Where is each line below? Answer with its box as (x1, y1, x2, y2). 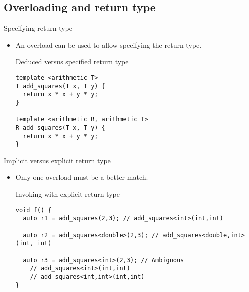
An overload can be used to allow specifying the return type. (15, 39, 202, 50)
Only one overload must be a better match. (15, 172, 148, 182)
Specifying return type (4, 23, 73, 33)
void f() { (15, 206, 52, 214)
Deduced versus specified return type (15, 56, 129, 67)
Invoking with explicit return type (15, 189, 120, 199)
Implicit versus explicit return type (4, 155, 111, 165)
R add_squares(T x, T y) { (15, 124, 105, 131)
